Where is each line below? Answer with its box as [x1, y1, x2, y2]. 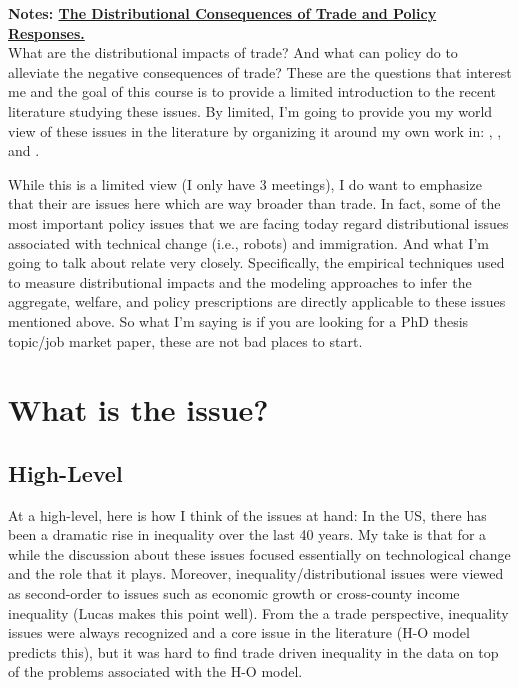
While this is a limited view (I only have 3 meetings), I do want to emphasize [8, 173, 482, 194]
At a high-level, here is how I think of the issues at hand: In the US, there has [8, 504, 487, 525]
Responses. [8, 22, 85, 43]
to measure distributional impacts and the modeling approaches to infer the [8, 271, 472, 292]
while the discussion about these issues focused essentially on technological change [8, 543, 511, 564]
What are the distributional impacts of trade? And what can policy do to [8, 42, 458, 63]
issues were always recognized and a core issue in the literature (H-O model [8, 622, 470, 643]
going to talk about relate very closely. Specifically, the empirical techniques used [8, 252, 505, 273]
